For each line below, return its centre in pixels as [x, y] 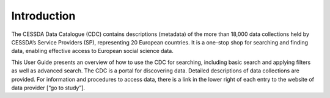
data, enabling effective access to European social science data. [92, 51]
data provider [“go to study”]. [48, 88]
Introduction [43, 16]
